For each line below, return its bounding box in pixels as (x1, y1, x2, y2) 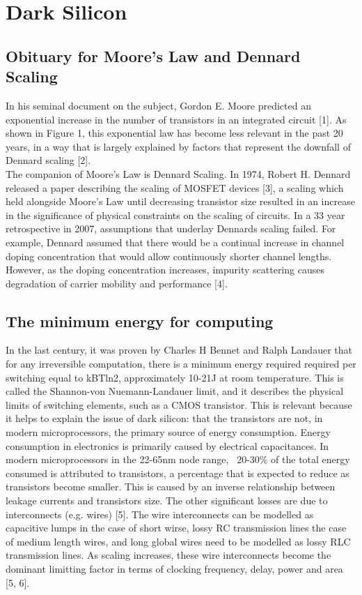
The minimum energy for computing (6, 310, 274, 331)
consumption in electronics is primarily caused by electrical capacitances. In (6, 438, 329, 453)
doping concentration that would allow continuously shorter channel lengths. (6, 248, 332, 263)
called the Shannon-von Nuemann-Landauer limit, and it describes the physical (6, 384, 344, 398)
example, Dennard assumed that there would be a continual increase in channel (6, 234, 345, 249)
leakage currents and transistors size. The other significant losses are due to (6, 493, 328, 508)
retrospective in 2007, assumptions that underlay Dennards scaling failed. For (6, 221, 336, 236)
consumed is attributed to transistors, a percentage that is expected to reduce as (6, 465, 349, 480)
